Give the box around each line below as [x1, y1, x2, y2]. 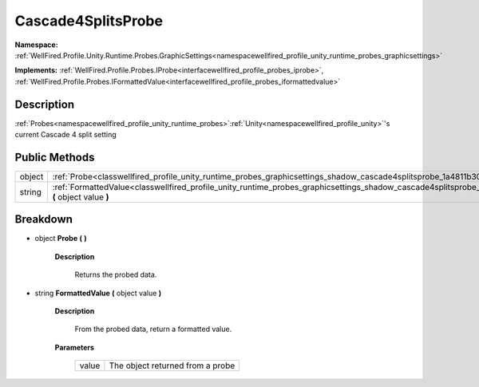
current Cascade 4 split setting [14, 130, 117, 140]
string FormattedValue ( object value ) [34, 288, 162, 298]
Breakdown [14, 212, 73, 227]
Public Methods [14, 150, 95, 164]
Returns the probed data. [74, 270, 157, 279]
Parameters [54, 342, 95, 352]
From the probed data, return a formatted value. [74, 324, 232, 334]
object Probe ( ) [34, 234, 87, 243]
